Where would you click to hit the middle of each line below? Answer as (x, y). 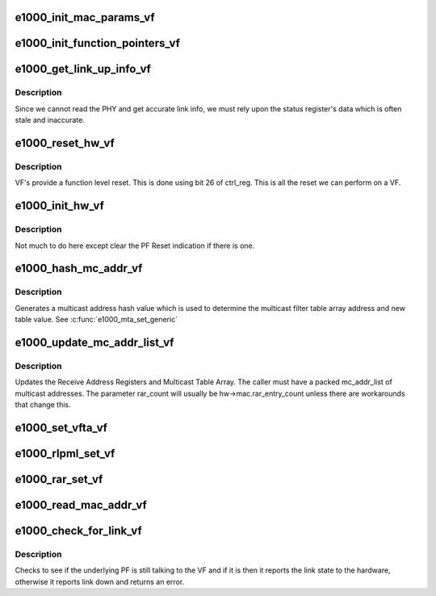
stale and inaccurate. (50, 120)
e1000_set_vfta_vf (61, 428)
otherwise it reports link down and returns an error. (100, 581)
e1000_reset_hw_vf (65, 143)
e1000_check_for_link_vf (79, 530)
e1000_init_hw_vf (60, 206)
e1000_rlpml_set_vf (65, 453)
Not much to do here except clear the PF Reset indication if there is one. (135, 246)
